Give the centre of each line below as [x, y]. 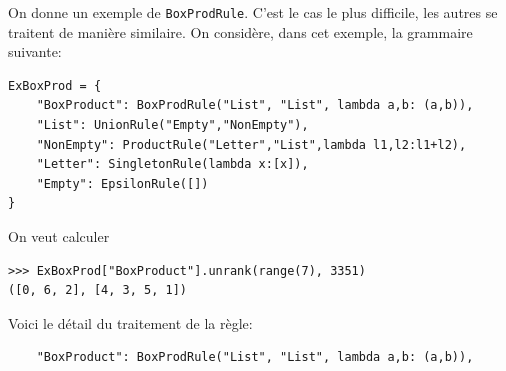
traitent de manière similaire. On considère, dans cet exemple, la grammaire [240, 31]
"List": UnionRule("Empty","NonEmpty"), [172, 125]
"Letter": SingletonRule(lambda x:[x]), [172, 164]
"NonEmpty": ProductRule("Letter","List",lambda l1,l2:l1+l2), [251, 144]
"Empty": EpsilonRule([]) [122, 183]
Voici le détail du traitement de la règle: [130, 322]
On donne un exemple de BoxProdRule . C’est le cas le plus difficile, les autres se [253, 12]
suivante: [35, 51]
